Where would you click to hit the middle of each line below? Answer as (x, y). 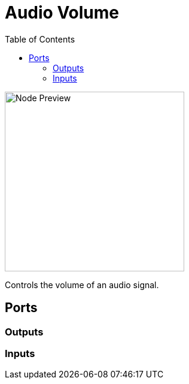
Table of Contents (40, 39)
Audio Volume (62, 13)
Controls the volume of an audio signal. (82, 285)
